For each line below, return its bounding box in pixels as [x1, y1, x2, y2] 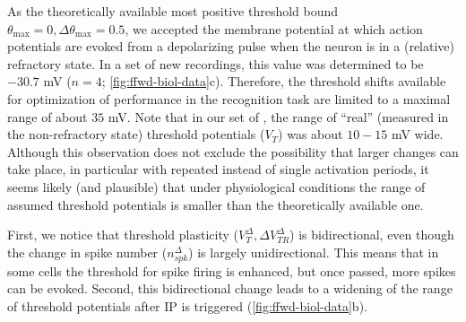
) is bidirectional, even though [289, 225, 454, 244]
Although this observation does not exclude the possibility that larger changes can [7, 142, 459, 161]
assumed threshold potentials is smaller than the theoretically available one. [7, 195, 424, 213]
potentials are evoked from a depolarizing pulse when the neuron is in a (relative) [7, 37, 454, 56]
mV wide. [391, 125, 444, 144]
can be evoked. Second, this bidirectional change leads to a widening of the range [7, 279, 453, 298]
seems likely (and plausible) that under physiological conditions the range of [7, 177, 426, 196]
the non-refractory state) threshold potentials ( [7, 125, 265, 144]
